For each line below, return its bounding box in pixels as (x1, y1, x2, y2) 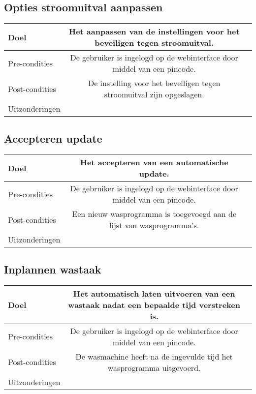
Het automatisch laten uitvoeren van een (73, 287, 235, 299)
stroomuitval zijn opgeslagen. (104, 89, 204, 100)
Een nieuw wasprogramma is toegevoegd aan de (72, 208, 237, 220)
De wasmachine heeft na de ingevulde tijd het (75, 350, 233, 362)
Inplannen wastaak (4, 261, 101, 276)
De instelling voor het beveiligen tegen (88, 77, 221, 89)
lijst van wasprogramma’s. (109, 219, 199, 231)
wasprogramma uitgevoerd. (107, 362, 201, 373)
